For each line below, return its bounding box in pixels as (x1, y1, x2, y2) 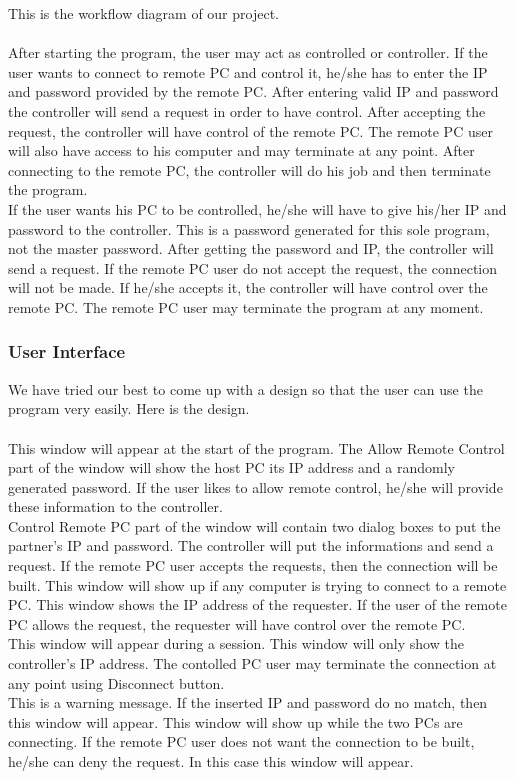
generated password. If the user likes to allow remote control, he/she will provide (8, 476, 503, 497)
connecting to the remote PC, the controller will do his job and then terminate (8, 159, 491, 180)
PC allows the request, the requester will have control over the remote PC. (8, 613, 466, 634)
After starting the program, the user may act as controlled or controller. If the (8, 42, 488, 63)
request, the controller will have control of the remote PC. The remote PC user (8, 120, 493, 141)
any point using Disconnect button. (8, 672, 225, 693)
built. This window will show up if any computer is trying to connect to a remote (8, 574, 507, 595)
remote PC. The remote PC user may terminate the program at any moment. (8, 296, 484, 317)
